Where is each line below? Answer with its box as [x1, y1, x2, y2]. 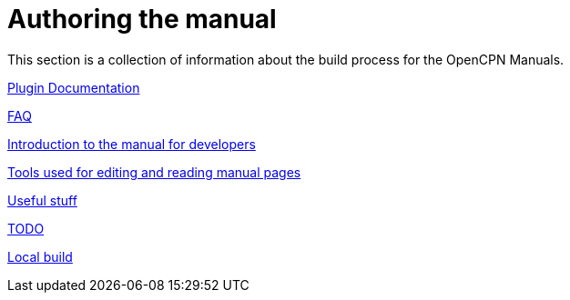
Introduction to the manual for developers [7, 135, 256, 152]
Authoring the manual [7, 4, 277, 35]
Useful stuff [7, 192, 77, 208]
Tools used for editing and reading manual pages [7, 164, 301, 180]
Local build [7, 248, 73, 265]
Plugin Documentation [7, 79, 140, 95]
